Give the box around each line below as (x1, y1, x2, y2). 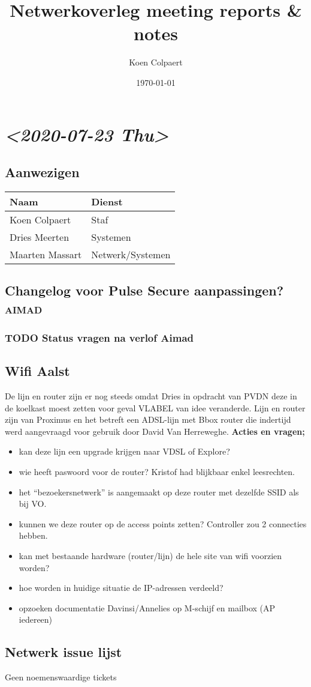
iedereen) (19, 613, 53, 626)
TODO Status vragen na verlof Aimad (5, 330, 194, 345)
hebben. (19, 529, 48, 542)
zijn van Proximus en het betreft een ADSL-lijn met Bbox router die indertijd (5, 413, 291, 426)
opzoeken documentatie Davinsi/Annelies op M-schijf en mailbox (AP (19, 601, 276, 614)
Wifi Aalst (5, 362, 70, 380)
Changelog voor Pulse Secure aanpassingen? (5, 281, 284, 300)
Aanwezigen (5, 163, 80, 181)
